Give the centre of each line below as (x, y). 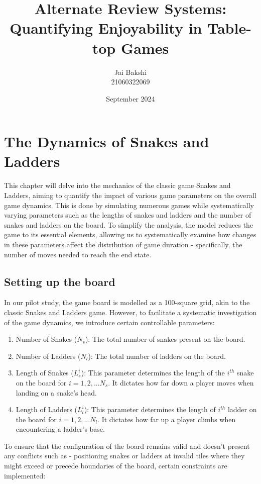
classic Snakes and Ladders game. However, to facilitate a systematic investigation (130, 312)
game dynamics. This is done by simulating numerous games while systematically (129, 205)
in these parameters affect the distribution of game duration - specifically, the (123, 244)
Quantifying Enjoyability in (106, 28)
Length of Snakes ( (45, 373)
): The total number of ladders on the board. (157, 356)
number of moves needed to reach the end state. (78, 254)
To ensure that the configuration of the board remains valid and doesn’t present (127, 446)
